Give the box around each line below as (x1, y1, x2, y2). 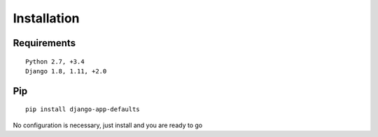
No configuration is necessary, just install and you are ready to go (13, 121, 203, 129)
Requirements (13, 37, 76, 49)
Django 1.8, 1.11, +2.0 (25, 67, 107, 75)
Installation (13, 10, 80, 26)
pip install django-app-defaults (25, 106, 140, 113)
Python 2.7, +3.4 (25, 57, 85, 66)
